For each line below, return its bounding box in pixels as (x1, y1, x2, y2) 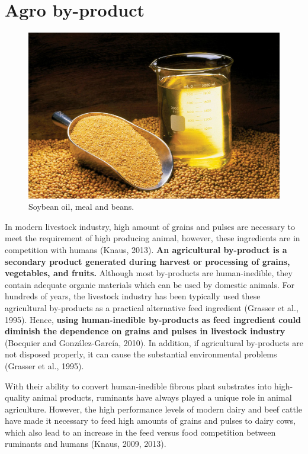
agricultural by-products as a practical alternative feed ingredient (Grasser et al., (5, 301, 299, 314)
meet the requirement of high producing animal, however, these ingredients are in (5, 232, 300, 244)
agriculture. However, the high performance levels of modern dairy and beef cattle (5, 402, 303, 415)
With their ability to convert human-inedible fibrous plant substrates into (5, 379, 272, 392)
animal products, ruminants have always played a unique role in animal (33, 391, 292, 404)
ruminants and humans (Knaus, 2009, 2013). (5, 437, 166, 450)
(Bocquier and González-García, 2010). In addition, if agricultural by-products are (5, 336, 303, 349)
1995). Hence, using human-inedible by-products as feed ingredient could (5, 313, 301, 325)
